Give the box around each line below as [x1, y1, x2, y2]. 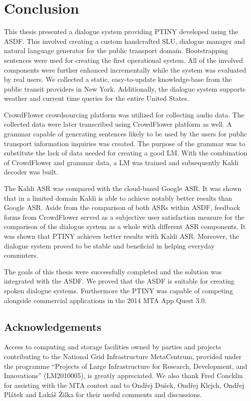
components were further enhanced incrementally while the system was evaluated [4, 64, 247, 75]
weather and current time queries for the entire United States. [4, 93, 189, 103]
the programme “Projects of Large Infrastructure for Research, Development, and [4, 361, 248, 371]
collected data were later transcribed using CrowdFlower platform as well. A [4, 119, 232, 129]
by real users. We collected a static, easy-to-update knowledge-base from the [4, 74, 232, 84]
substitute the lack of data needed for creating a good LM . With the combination [4, 148, 248, 158]
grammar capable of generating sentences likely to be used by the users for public [4, 129, 247, 139]
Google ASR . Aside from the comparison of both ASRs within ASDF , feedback [4, 202, 240, 212]
